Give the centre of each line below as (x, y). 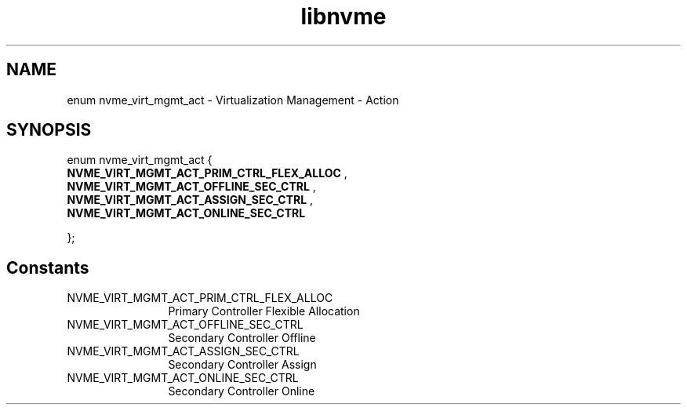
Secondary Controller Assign (242, 365)
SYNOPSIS (49, 130)
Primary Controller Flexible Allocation (264, 311)
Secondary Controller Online (242, 391)
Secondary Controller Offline (242, 338)
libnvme (343, 16)
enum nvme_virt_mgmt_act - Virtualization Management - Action (233, 100)
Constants (48, 267)
